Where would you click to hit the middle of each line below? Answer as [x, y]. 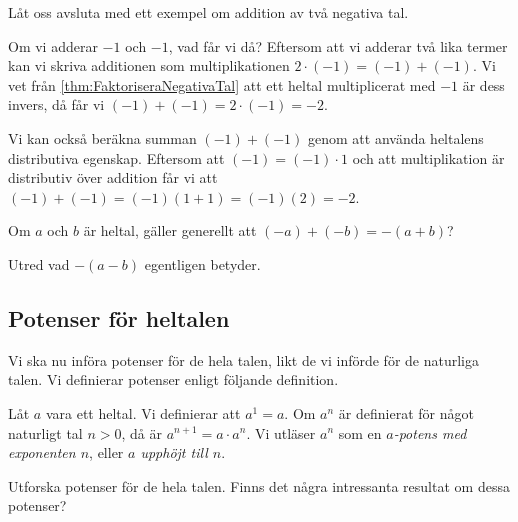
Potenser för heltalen [119, 317]
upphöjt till [174, 452]
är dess [483, 84]
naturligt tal [45, 432]
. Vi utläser [281, 432]
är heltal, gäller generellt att [170, 230]
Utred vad [39, 263]
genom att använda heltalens [396, 137]
